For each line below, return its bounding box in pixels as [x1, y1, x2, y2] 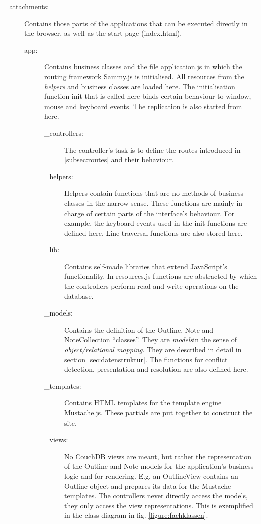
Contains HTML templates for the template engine [64, 397, 222, 408]
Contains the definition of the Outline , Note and [64, 324, 214, 335]
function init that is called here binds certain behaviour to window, [44, 91, 251, 101]
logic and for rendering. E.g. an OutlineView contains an [64, 470, 238, 481]
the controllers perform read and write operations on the [64, 281, 239, 291]
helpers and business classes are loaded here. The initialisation [44, 81, 235, 91]
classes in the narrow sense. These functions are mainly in [64, 197, 243, 208]
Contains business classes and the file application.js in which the [44, 61, 242, 72]
